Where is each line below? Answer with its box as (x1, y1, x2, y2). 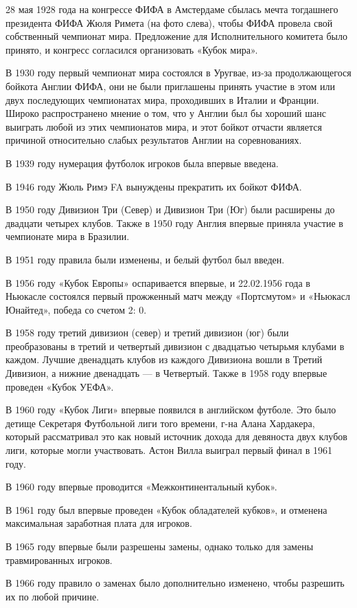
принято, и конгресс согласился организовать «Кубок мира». (5, 42, 258, 56)
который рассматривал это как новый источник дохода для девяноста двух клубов (5, 429, 347, 444)
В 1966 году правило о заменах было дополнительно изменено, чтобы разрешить (5, 576, 345, 590)
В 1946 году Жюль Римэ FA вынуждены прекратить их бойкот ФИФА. (5, 179, 302, 193)
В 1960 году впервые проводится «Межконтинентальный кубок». (5, 479, 277, 494)
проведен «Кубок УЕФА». (5, 379, 114, 393)
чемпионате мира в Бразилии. (5, 229, 130, 243)
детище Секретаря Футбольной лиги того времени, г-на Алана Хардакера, (5, 415, 315, 430)
